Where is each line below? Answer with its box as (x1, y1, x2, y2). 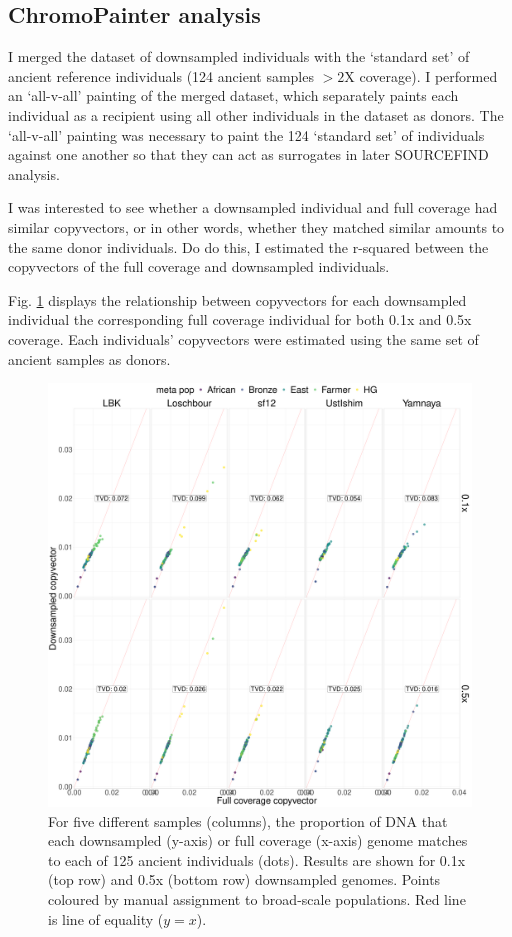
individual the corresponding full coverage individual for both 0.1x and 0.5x (8, 309, 472, 330)
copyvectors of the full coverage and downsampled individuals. (8, 256, 390, 277)
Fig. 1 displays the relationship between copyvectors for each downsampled (8, 289, 467, 310)
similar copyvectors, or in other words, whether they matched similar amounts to (8, 216, 505, 237)
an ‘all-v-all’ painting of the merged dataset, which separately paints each (8, 85, 459, 106)
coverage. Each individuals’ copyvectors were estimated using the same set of (8, 328, 479, 349)
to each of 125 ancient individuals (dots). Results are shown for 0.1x (48, 849, 466, 870)
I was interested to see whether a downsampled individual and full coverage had (8, 197, 498, 218)
